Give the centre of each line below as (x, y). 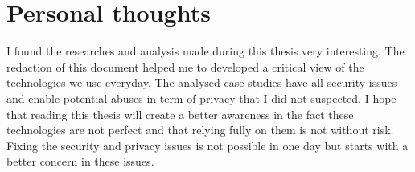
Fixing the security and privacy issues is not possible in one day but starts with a (207, 145)
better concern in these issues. (80, 161)
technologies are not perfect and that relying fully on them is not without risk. (200, 130)
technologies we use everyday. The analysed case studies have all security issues (202, 82)
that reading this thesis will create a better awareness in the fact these (180, 114)
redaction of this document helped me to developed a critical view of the (185, 66)
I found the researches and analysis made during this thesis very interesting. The (205, 51)
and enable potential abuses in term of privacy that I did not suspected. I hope (201, 98)
